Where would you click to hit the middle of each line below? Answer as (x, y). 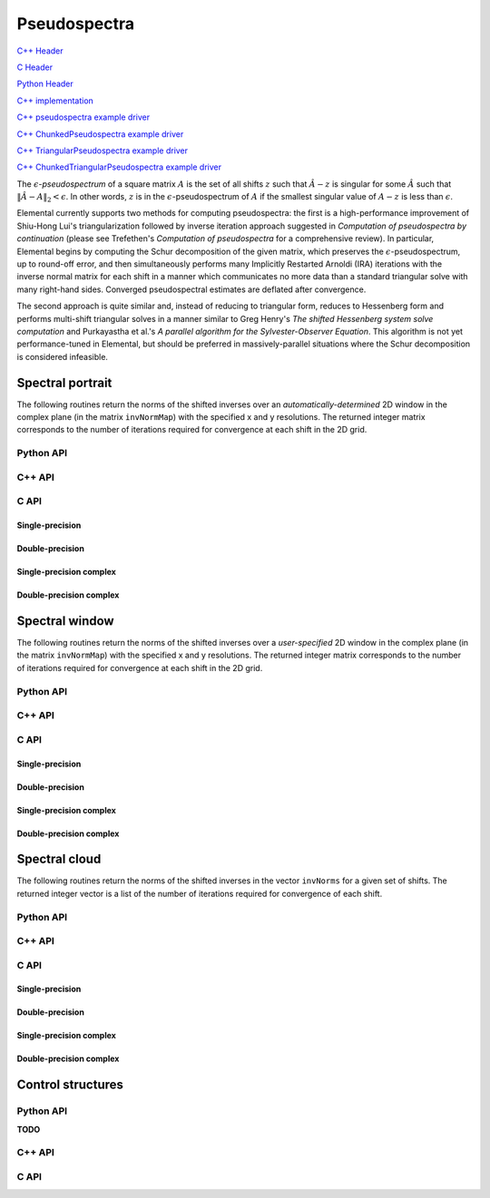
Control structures (70, 1085)
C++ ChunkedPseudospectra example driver (100, 134)
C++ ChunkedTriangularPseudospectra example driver (119, 167)
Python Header (45, 84)
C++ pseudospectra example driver (83, 117)
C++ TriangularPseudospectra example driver (103, 151)
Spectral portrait (64, 382)
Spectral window (65, 621)
